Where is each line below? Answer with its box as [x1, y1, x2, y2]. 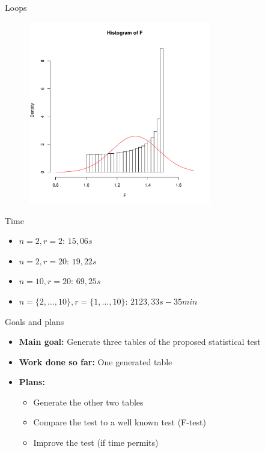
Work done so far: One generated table [19, 355, 172, 368]
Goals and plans [5, 315, 64, 327]
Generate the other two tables [33, 395, 144, 408]
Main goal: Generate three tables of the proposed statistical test [19, 335, 261, 348]
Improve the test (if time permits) [33, 436, 159, 449]
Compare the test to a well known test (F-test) [33, 416, 206, 428]
